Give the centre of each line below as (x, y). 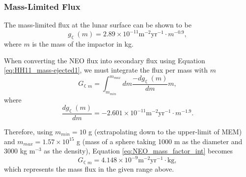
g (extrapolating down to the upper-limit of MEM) (165, 131)
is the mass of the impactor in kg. (83, 44)
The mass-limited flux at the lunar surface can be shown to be (98, 25)
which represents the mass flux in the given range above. (89, 168)
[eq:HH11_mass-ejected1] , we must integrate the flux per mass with (106, 70)
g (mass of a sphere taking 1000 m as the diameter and (160, 141)
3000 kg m (20, 151)
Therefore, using (28, 131)
